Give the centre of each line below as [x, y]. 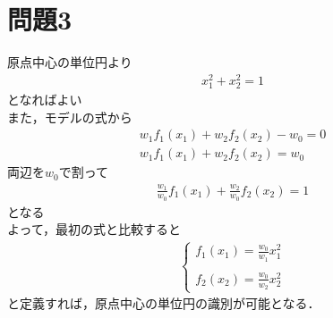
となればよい [45, 99]
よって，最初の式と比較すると [94, 229]
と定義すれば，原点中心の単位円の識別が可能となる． [164, 303]
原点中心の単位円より [70, 62]
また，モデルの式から [70, 117]
